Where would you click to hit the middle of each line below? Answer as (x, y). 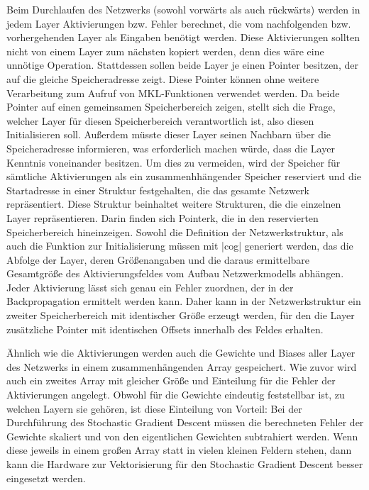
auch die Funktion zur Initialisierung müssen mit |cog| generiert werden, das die (180, 246)
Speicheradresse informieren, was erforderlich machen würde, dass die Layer (171, 148)
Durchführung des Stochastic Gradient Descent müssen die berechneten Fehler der (185, 422)
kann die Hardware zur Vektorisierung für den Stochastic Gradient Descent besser (185, 464)
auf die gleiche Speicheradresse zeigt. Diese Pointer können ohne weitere (163, 78)
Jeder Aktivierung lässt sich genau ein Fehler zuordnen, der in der (150, 287)
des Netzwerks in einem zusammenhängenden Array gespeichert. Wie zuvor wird (182, 366)
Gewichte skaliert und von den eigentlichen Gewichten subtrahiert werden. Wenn (182, 436)
